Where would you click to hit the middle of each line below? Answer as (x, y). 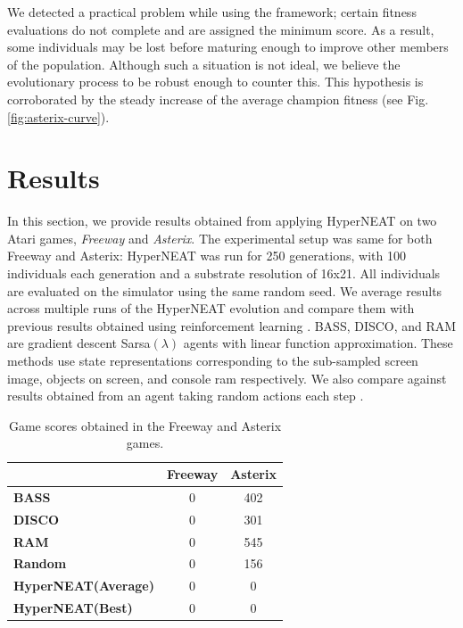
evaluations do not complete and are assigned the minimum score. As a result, (221, 29)
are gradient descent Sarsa (79, 343)
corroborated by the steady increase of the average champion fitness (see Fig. (218, 99)
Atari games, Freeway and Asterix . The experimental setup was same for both (220, 238)
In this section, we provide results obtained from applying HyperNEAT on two (222, 221)
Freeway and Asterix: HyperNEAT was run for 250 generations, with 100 (207, 256)
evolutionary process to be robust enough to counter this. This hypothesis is (215, 82)
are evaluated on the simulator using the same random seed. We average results (225, 290)
